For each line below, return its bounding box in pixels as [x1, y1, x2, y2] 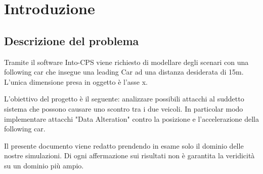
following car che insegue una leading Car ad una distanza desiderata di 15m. [4, 66, 244, 77]
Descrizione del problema [4, 32, 139, 48]
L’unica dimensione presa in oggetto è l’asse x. [4, 76, 148, 87]
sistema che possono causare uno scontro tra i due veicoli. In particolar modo [4, 103, 243, 114]
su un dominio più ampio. [4, 160, 84, 170]
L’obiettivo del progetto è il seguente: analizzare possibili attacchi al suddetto [4, 93, 244, 104]
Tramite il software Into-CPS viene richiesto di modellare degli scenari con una [4, 56, 249, 67]
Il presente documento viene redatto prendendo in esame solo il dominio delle [4, 140, 244, 151]
